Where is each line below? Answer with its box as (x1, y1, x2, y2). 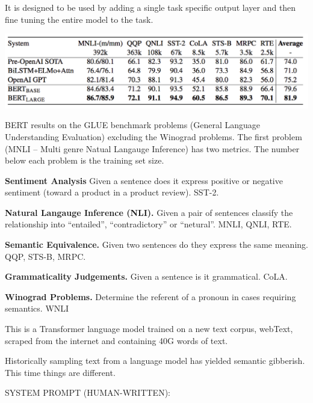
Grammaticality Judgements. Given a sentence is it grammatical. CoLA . (5, 270, 288, 283)
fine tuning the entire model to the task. (5, 13, 153, 25)
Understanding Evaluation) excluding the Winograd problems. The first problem (5, 130, 302, 143)
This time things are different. (5, 366, 116, 378)
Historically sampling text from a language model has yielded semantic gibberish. (5, 354, 305, 367)
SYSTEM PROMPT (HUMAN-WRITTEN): (5, 386, 170, 399)
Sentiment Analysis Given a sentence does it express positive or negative (5, 174, 283, 186)
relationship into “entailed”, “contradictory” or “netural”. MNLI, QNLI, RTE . (5, 218, 292, 230)
